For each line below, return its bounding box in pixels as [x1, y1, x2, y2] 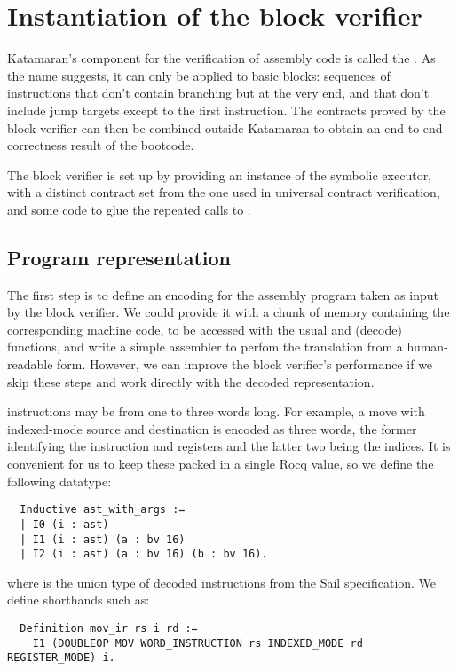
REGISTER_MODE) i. [7, 651, 115, 665]
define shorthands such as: [7, 590, 150, 609]
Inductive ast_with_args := [20, 503, 186, 517]
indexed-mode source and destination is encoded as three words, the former [7, 419, 417, 438]
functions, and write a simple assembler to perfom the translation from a [7, 337, 403, 356]
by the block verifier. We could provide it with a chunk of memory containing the [7, 303, 450, 321]
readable [7, 355, 53, 374]
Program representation [7, 243, 231, 271]
